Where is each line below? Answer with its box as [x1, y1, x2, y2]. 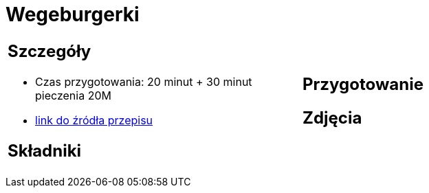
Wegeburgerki [5, 3, 140, 26]
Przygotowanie [302, 73, 423, 94]
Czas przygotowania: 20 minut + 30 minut [35, 74, 252, 89]
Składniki [8, 140, 82, 161]
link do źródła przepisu [35, 113, 153, 127]
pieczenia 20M [35, 88, 111, 102]
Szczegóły [8, 41, 91, 61]
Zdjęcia [302, 107, 362, 128]
